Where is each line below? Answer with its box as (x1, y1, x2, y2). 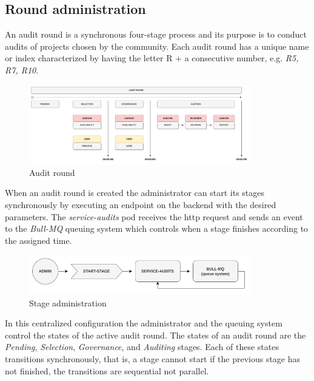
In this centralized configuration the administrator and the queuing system (5, 317, 282, 329)
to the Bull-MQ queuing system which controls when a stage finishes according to (5, 222, 309, 235)
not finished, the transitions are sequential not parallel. (5, 364, 209, 377)
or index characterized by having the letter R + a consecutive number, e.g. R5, (5, 52, 299, 64)
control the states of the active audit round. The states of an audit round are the (5, 328, 306, 341)
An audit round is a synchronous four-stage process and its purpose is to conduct (5, 28, 307, 41)
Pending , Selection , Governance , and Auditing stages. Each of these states (5, 340, 279, 353)
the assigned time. (5, 234, 72, 246)
